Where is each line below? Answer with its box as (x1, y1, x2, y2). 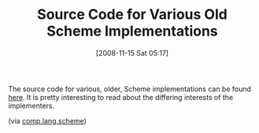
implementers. (8, 101, 55, 110)
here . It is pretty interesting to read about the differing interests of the (8, 92, 234, 102)
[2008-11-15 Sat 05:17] (95, 48, 169, 57)
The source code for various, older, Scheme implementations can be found (8, 84, 252, 94)
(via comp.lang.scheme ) (8, 116, 87, 125)
